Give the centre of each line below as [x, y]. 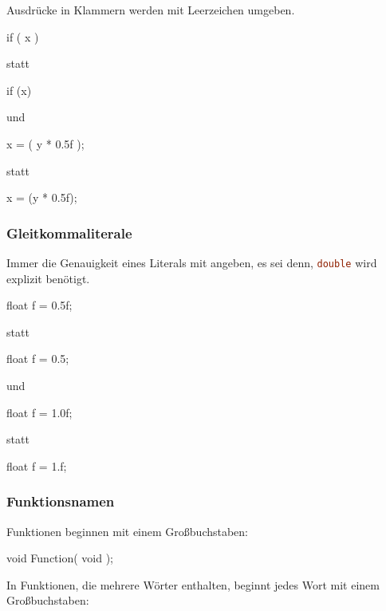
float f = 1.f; [37, 465]
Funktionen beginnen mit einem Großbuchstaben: [128, 531]
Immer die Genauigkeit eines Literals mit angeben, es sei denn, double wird [192, 262]
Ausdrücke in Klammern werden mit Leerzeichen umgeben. [151, 10]
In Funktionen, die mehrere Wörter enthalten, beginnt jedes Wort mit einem [193, 584]
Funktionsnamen [61, 501]
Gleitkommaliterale [69, 233]
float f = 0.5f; [39, 305]
